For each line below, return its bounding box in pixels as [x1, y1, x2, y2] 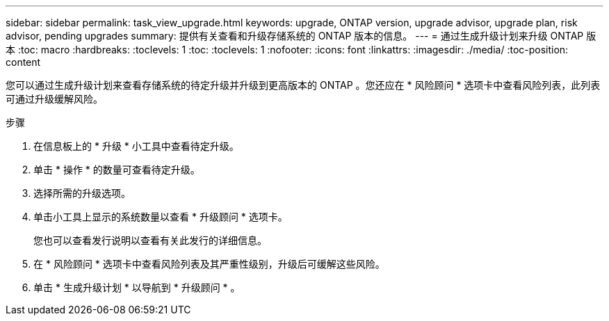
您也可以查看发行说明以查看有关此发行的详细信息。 [33, 234, 267, 246]
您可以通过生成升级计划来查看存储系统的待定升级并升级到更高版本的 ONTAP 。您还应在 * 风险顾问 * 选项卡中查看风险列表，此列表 [6, 79, 601, 91]
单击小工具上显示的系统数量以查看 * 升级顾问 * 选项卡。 [33, 211, 288, 223]
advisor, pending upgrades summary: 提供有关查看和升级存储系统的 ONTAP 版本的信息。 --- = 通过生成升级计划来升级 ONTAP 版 [6, 30, 596, 42]
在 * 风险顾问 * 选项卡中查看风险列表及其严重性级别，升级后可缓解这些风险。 [33, 258, 385, 270]
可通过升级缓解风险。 [6, 93, 103, 105]
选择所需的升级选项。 [33, 187, 131, 199]
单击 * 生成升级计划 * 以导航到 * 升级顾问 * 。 [33, 281, 241, 293]
